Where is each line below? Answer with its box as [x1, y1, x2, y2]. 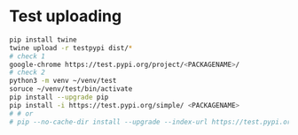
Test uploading [9, 6, 122, 26]
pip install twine [9, 35, 77, 44]
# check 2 [9, 68, 46, 77]
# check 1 [9, 51, 46, 61]
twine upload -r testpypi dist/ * [9, 43, 133, 52]
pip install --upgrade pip [9, 93, 109, 102]
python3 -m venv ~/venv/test [9, 77, 117, 86]
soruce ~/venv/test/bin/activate [9, 85, 133, 94]
